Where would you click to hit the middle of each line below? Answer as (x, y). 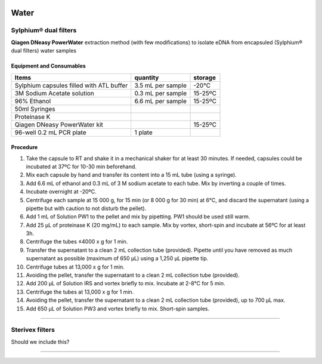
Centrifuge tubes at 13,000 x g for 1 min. (75, 267)
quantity (147, 78)
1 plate (143, 132)
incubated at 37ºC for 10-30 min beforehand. (81, 166)
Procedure (24, 147)
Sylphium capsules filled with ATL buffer (71, 85)
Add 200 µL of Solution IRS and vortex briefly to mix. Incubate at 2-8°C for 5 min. (126, 283)
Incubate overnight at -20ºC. (61, 192)
